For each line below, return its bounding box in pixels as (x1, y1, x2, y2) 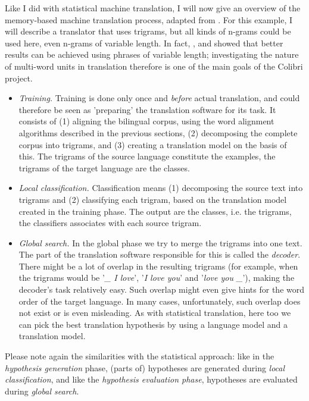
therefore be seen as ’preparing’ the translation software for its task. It (18, 103, 276, 115)
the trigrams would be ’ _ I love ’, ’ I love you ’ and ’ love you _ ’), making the (18, 271, 295, 284)
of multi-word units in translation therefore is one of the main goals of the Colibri (5, 59, 303, 72)
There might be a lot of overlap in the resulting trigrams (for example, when (18, 259, 298, 272)
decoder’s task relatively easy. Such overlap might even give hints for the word (18, 283, 305, 296)
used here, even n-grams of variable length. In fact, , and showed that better (5, 36, 283, 49)
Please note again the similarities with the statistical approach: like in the (5, 350, 274, 362)
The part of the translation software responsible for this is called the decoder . (18, 248, 301, 261)
